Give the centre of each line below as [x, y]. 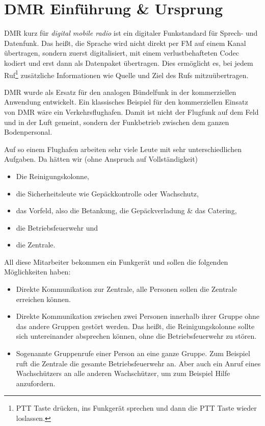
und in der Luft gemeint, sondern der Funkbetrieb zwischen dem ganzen [117, 122]
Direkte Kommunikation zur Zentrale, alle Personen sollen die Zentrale [126, 289]
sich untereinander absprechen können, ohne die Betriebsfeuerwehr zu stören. [136, 336]
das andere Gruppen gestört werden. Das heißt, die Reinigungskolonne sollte [135, 326]
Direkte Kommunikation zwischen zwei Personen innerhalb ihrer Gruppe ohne [138, 316]
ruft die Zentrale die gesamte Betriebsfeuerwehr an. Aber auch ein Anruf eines [138, 363]
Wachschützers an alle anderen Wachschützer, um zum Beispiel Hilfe [123, 373]
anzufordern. [36, 383]
